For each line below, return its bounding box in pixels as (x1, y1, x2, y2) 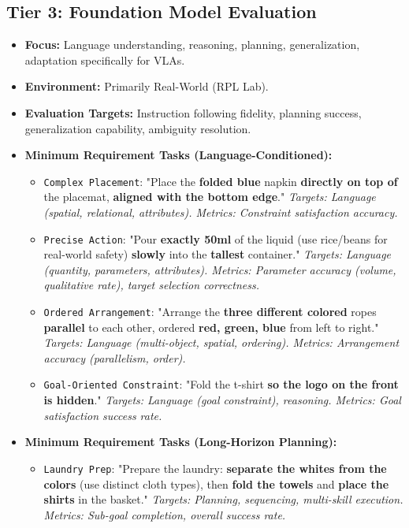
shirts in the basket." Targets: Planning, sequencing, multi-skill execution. (43, 491, 403, 508)
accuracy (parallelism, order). (43, 349, 186, 366)
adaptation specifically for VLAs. (24, 51, 185, 68)
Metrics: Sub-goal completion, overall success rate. (43, 506, 286, 522)
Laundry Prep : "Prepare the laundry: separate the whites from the (43, 459, 387, 476)
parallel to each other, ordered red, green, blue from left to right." (43, 318, 379, 335)
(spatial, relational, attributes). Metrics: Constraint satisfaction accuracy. (43, 204, 398, 221)
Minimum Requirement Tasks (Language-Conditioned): (24, 147, 333, 163)
